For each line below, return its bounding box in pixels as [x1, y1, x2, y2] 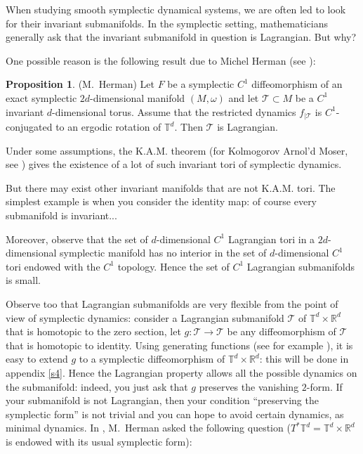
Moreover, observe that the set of [6, 231, 148, 246]
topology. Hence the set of [117, 259, 230, 273]
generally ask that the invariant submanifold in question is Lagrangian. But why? [6, 30, 357, 44]
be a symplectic [167, 77, 235, 91]
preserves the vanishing [199, 379, 299, 394]
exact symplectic [6, 90, 77, 105]
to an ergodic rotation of [55, 119, 161, 134]
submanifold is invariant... [6, 207, 117, 222]
